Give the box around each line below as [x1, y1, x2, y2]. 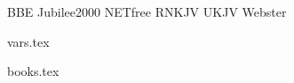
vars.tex [7, 32, 50, 50]
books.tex [7, 62, 60, 80]
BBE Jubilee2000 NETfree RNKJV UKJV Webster [7, 3, 287, 20]
